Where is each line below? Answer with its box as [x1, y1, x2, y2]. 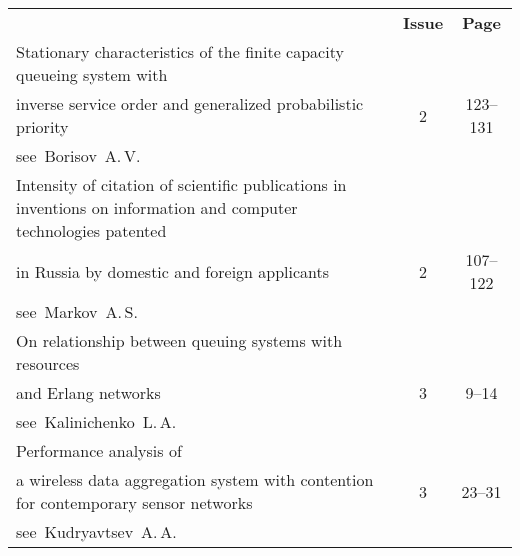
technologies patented [16, 219, 167, 242]
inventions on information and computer [16, 196, 298, 219]
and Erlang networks [16, 381, 161, 404]
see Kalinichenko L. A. [16, 410, 177, 433]
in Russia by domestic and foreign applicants [16, 259, 330, 283]
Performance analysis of [16, 439, 182, 462]
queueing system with [16, 63, 168, 86]
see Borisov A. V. [16, 144, 141, 167]
